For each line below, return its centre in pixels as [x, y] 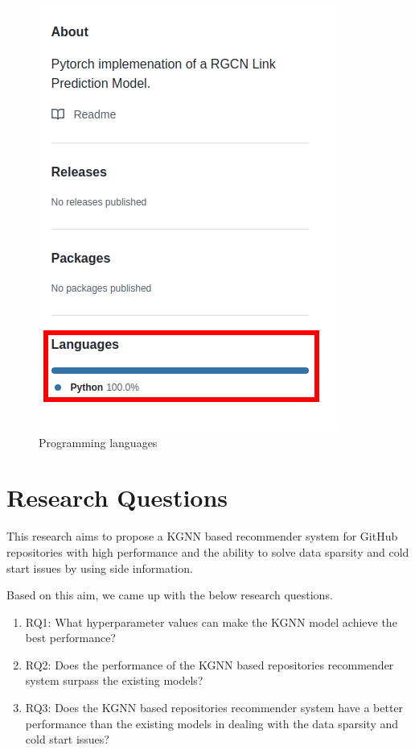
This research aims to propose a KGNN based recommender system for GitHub [202, 536]
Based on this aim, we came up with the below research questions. [170, 595]
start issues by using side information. [100, 568]
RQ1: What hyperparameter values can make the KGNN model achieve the [211, 622]
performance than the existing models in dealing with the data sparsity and [212, 723]
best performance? [70, 638]
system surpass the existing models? [114, 680]
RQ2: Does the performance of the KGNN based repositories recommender [210, 664]
